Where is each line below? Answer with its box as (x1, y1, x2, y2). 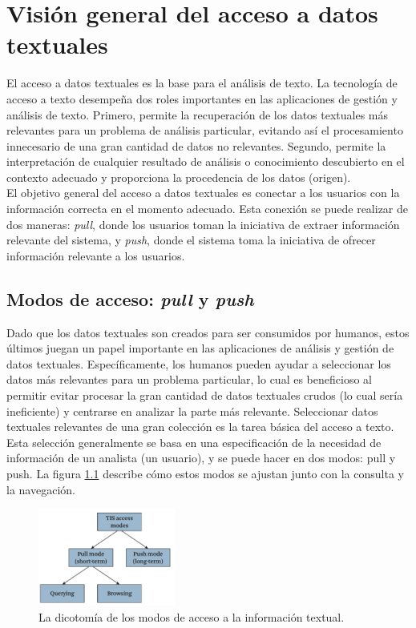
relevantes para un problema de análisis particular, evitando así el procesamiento (6, 122, 403, 139)
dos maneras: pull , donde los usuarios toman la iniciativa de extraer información (6, 215, 400, 232)
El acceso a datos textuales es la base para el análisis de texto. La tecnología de (6, 74, 398, 91)
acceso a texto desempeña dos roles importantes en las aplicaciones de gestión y (6, 90, 398, 107)
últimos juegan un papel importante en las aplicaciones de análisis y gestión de (6, 340, 394, 356)
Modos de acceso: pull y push (6, 286, 254, 311)
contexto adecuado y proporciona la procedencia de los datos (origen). (6, 168, 351, 185)
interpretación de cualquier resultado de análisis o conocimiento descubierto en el (6, 153, 405, 170)
